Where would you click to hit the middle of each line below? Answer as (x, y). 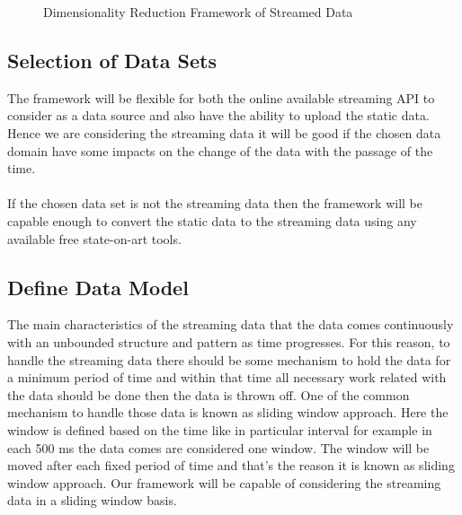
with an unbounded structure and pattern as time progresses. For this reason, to (229, 341)
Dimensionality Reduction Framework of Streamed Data (198, 12)
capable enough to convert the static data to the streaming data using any (212, 220)
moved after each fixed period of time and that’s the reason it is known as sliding (231, 465)
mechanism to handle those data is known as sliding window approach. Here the (228, 412)
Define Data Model (98, 287)
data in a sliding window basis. (92, 500)
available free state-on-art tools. (94, 238)
